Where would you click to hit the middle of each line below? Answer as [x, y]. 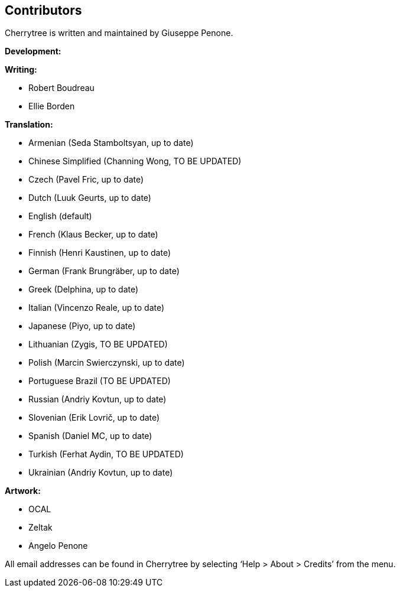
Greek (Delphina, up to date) [84, 290]
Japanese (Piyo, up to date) [82, 326]
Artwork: [23, 491]
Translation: [29, 125]
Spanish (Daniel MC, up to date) [90, 436]
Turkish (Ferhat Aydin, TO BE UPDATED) [106, 454]
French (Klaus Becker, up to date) [93, 235]
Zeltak [40, 528]
